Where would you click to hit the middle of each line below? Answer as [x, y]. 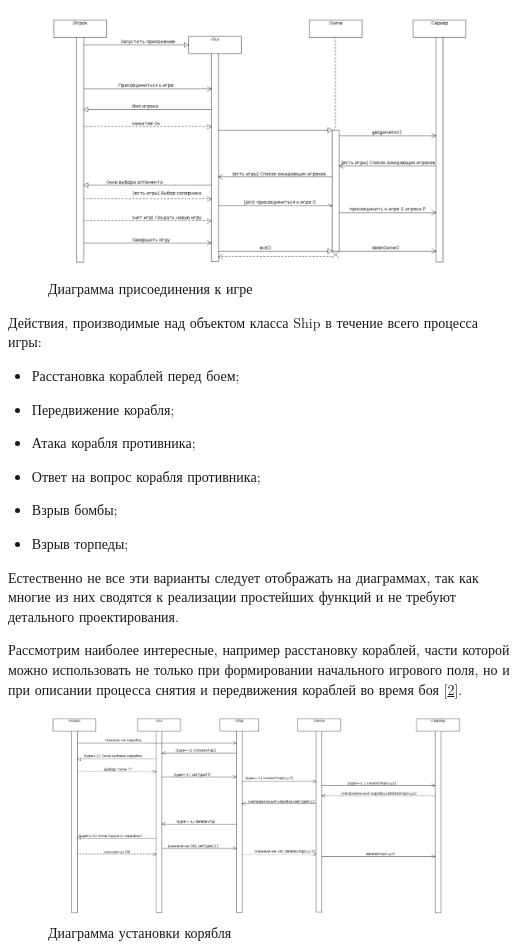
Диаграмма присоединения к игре [150, 288]
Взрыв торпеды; [80, 543]
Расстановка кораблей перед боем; [135, 375]
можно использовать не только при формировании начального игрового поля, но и [259, 668]
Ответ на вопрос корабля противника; [146, 475]
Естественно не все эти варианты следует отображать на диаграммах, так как [243, 576]
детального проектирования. [93, 615]
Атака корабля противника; [113, 442]
